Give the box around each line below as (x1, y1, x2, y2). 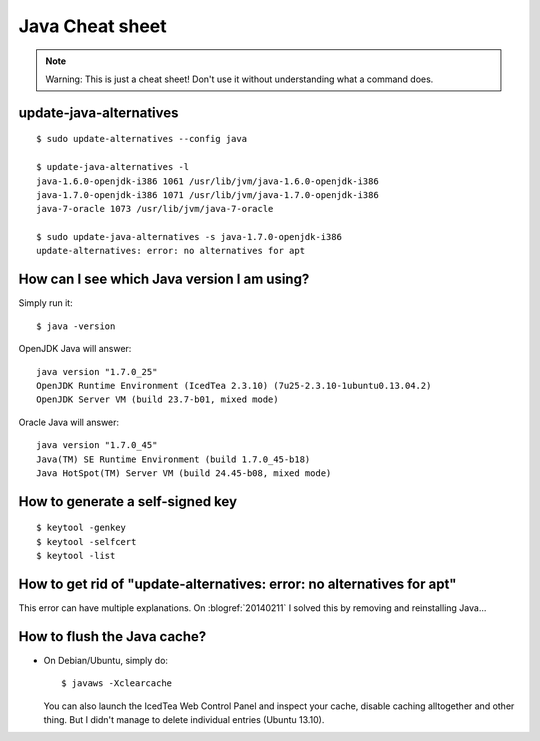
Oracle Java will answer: (18, 416, 120, 428)
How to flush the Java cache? (18, 628, 207, 645)
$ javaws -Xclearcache (61, 678, 173, 689)
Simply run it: (18, 297, 74, 309)
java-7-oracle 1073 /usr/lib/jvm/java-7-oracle (36, 203, 274, 215)
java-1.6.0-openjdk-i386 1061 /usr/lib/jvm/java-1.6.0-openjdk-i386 (36, 175, 379, 187)
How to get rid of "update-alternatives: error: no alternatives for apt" (18, 575, 457, 592)
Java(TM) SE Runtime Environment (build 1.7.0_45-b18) (36, 453, 311, 465)
